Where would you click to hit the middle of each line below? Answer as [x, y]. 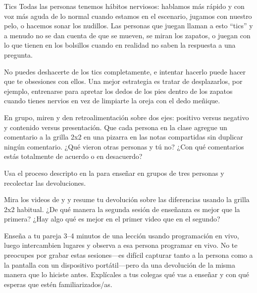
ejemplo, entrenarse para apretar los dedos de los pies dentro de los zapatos [118, 91]
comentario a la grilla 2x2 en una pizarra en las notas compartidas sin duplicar [124, 137]
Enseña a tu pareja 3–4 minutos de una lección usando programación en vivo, [122, 235]
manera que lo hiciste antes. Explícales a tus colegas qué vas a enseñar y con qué [127, 274]
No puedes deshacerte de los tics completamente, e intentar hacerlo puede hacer [125, 71]
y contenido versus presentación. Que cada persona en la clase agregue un [116, 127]
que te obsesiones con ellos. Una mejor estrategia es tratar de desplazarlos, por [123, 81]
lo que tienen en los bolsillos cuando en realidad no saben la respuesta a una [120, 45]
